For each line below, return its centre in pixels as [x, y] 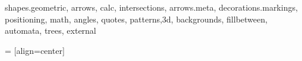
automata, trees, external [51, 30]
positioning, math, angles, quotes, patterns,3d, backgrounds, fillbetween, [136, 19]
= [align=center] [35, 50]
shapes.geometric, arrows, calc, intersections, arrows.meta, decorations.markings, [151, 7]
